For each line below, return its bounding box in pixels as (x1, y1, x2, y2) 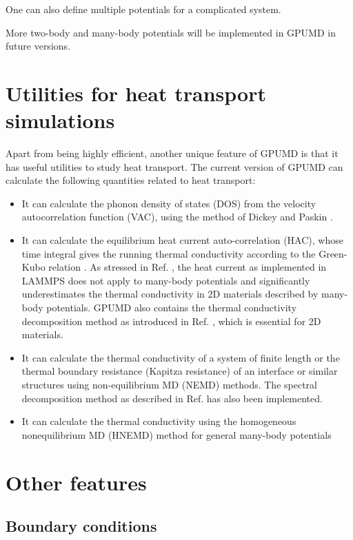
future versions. (6, 39, 70, 53)
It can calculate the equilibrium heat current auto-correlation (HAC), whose (21, 233, 343, 247)
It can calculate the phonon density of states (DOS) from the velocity (21, 196, 316, 210)
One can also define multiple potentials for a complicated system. (6, 2, 281, 16)
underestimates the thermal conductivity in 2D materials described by (21, 287, 319, 301)
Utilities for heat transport (6, 79, 266, 107)
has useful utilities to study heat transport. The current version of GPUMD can (6, 159, 343, 174)
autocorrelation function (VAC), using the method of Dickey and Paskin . (21, 209, 333, 224)
